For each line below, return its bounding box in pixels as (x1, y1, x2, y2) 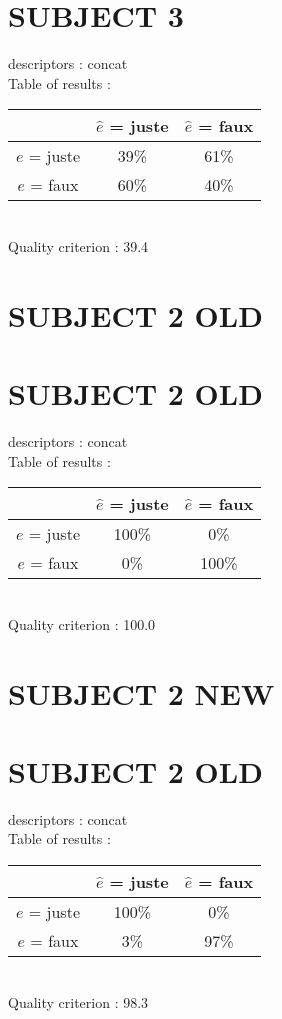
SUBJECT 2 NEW (8, 672, 275, 713)
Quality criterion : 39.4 (8, 235, 149, 256)
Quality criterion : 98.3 (8, 991, 149, 1012)
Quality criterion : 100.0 (8, 613, 156, 634)
